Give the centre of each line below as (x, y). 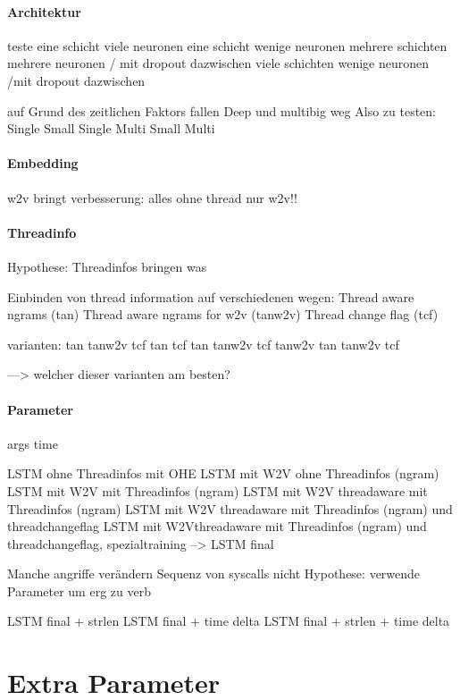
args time (33, 443)
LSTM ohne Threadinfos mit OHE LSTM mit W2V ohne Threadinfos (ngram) (223, 473)
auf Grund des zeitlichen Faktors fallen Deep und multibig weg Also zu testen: (222, 110)
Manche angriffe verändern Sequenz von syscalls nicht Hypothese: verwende (214, 573)
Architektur (44, 11)
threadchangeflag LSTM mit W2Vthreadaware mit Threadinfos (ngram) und (217, 526)
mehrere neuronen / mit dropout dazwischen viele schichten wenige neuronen (218, 63)
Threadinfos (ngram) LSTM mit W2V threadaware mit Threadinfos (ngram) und (230, 508)
